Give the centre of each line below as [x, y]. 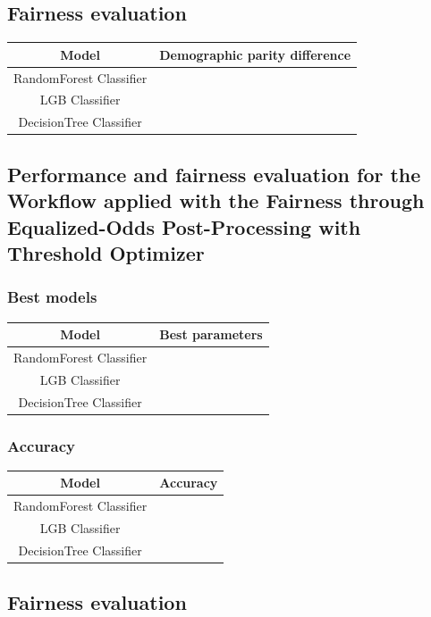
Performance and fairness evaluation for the [214, 174]
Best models [52, 297]
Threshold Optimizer [106, 252]
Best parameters [211, 334]
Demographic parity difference [255, 54]
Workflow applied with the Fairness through [216, 200]
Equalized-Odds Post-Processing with [184, 226]
